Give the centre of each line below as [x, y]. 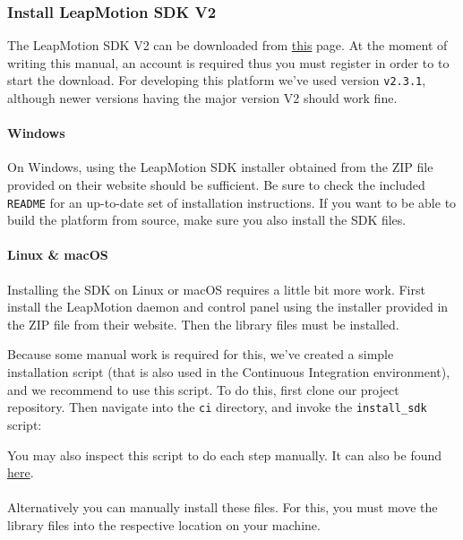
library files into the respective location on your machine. [164, 524]
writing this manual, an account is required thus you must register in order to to [228, 62]
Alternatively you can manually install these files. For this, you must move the [223, 507]
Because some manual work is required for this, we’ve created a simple [201, 354]
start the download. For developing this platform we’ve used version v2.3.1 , [217, 80]
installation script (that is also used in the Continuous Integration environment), [229, 372]
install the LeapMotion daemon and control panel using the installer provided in [228, 307]
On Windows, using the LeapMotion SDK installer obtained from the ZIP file [220, 167]
